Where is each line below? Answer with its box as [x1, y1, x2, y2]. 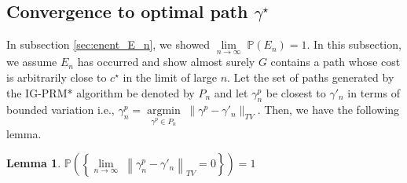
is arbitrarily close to [6, 69, 107, 86]
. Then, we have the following [257, 101, 400, 118]
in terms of [347, 84, 400, 101]
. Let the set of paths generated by [227, 69, 394, 86]
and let [214, 84, 248, 101]
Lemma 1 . [6, 155, 61, 171]
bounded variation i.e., [6, 101, 115, 118]
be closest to [266, 84, 326, 101]
